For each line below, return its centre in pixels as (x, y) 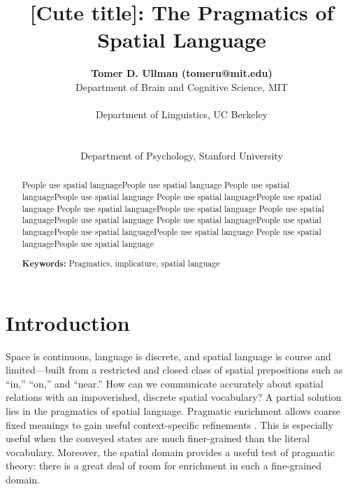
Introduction (68, 322)
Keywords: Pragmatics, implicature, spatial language (121, 264)
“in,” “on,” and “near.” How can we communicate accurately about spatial (165, 383)
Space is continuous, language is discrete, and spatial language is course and (168, 356)
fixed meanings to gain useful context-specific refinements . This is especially (169, 424)
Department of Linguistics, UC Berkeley (182, 114)
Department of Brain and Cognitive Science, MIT (182, 86)
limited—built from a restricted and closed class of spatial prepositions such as (174, 370)
